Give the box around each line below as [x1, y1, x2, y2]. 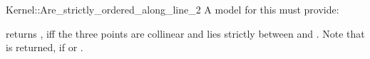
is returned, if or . [6, 40, 83, 55]
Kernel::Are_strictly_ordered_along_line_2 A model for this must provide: [6, 2, 339, 16]
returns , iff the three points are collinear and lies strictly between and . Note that [6, 26, 365, 41]
